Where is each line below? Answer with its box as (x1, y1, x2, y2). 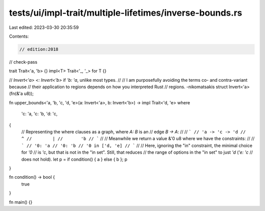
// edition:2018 (19, 47, 59, 52)
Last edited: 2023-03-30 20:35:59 (9, 24, 79, 30)
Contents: (9, 33, 29, 39)
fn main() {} (9, 199, 33, 205)
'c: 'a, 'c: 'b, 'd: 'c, (21, 111, 58, 117)
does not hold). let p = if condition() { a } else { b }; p (21, 156, 128, 162)
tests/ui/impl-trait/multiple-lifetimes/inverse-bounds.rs (9, 7, 242, 18)
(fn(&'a (9, 91, 23, 96)
